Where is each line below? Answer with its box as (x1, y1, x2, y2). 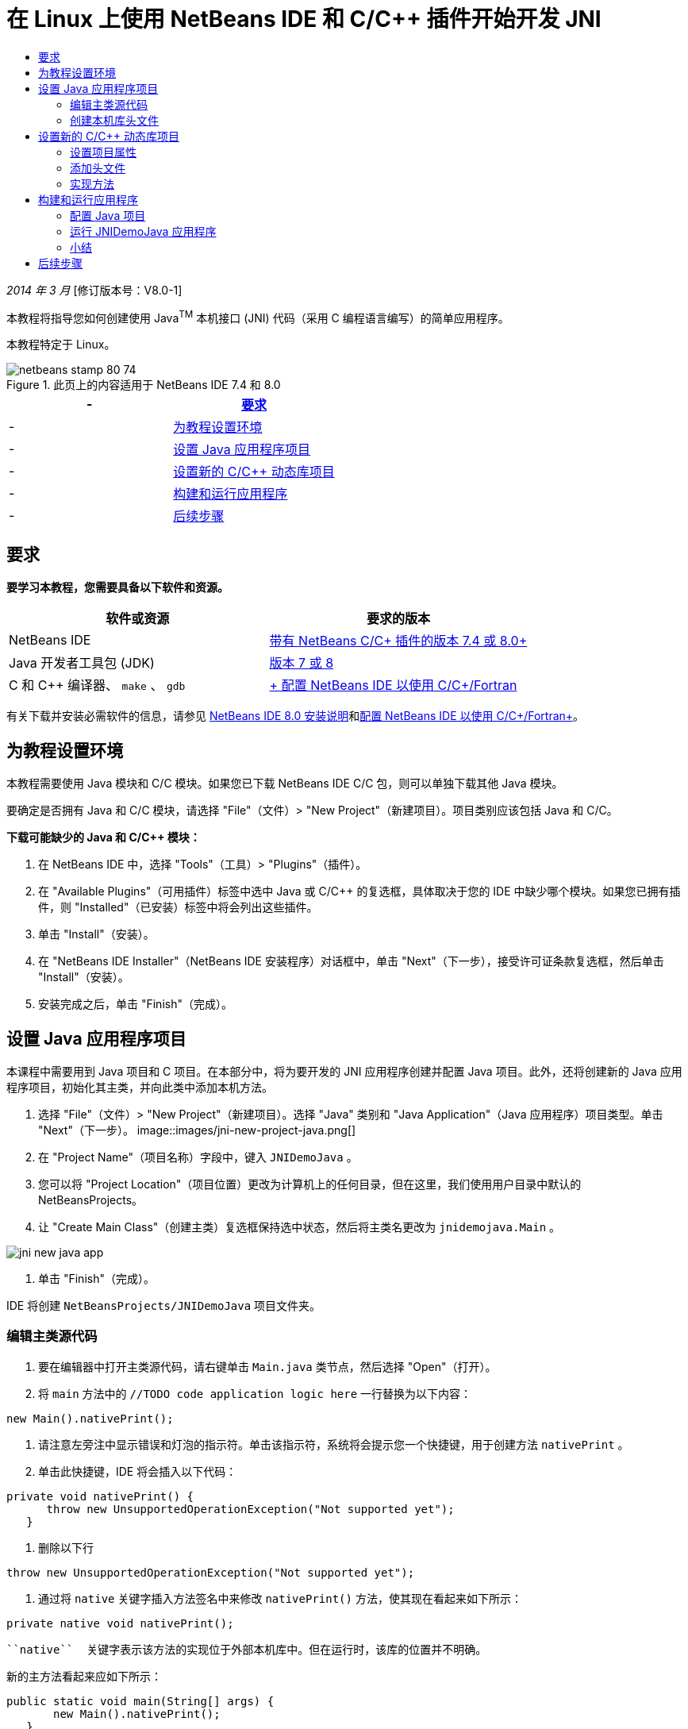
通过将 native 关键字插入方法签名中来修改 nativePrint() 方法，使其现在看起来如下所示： (38, 1591, 522, 1605)
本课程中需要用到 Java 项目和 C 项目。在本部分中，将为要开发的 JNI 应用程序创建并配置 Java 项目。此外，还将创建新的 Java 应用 (6, 1064, 682, 1078)
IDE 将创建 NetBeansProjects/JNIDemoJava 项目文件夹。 (6, 1298, 321, 1312)
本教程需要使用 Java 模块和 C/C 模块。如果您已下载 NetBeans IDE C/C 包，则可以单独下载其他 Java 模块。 (6, 776, 563, 791)
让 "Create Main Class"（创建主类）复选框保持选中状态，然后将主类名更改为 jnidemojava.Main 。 (38, 1219, 561, 1234)
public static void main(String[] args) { (6, 1694, 275, 1708)
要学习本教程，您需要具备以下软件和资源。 (6, 580, 229, 595)
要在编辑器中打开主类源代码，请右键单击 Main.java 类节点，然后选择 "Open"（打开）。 (38, 1359, 497, 1373)
